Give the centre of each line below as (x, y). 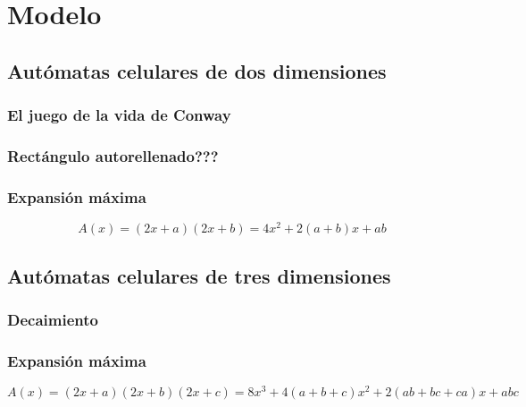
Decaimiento (53, 319)
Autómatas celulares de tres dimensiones (199, 275)
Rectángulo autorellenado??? (113, 155)
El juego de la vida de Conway (119, 115)
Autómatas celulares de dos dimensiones (197, 70)
